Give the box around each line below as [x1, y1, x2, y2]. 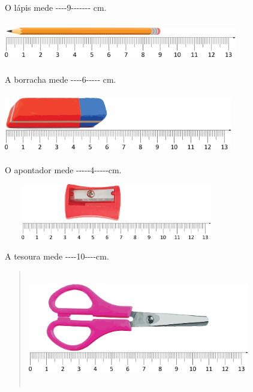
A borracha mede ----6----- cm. [5, 73, 116, 86]
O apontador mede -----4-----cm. [5, 163, 122, 176]
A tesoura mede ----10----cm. [5, 249, 109, 262]
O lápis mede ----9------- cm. [5, 1, 107, 13]
